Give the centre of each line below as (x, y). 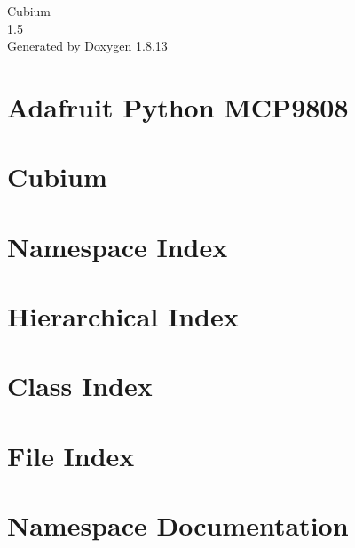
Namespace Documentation (178, 525)
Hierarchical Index (123, 316)
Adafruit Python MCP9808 (178, 106)
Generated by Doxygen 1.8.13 (87, 46)
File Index (71, 455)
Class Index (80, 386)
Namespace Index (118, 246)
